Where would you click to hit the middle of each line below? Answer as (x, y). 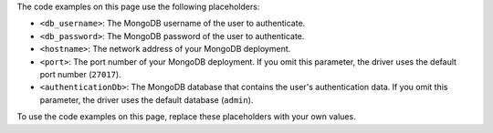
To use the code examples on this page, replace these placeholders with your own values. (186, 117)
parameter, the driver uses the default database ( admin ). (147, 99)
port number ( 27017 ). (81, 74)
